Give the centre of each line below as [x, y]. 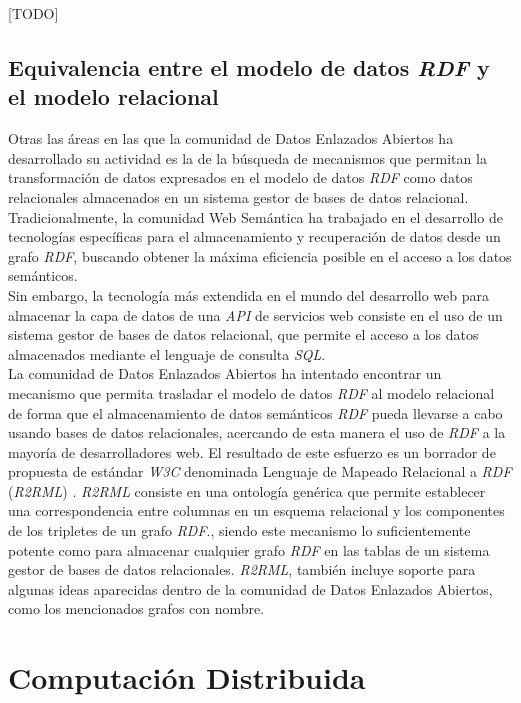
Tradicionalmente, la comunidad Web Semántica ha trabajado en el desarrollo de [255, 216]
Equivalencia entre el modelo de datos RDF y [249, 66]
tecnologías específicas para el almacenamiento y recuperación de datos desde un [254, 236]
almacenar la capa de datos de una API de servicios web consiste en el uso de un [255, 314]
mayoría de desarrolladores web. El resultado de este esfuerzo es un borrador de [252, 451]
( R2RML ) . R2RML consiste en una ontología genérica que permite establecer [247, 490]
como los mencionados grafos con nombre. [136, 608]
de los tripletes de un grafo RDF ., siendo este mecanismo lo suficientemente [239, 530]
